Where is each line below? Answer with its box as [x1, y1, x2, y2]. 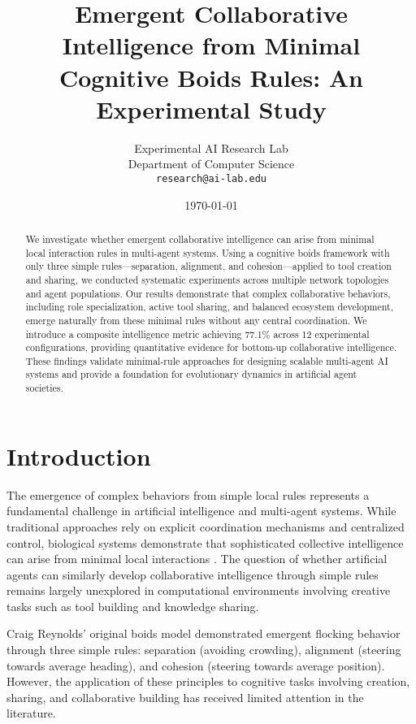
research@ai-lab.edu [155, 172, 267, 184]
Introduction [6, 439, 151, 472]
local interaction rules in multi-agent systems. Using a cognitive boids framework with [25, 245, 390, 259]
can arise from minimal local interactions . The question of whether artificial [6, 550, 388, 567]
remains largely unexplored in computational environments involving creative [6, 582, 391, 599]
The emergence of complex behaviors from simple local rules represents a [6, 486, 370, 503]
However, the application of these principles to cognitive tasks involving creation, [6, 673, 410, 690]
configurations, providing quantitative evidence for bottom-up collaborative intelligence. [25, 340, 397, 354]
